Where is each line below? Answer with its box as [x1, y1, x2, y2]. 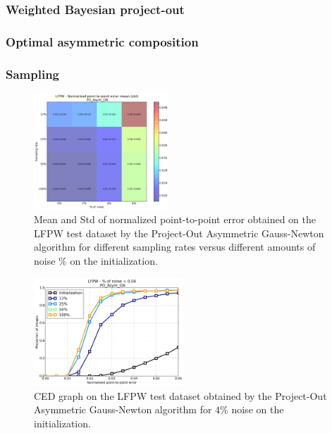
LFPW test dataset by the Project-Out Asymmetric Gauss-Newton [34, 225, 324, 240]
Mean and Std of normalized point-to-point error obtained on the [34, 212, 316, 227]
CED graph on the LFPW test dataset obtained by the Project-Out [34, 388, 327, 403]
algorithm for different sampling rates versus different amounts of [34, 239, 316, 254]
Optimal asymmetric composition [6, 32, 199, 50]
